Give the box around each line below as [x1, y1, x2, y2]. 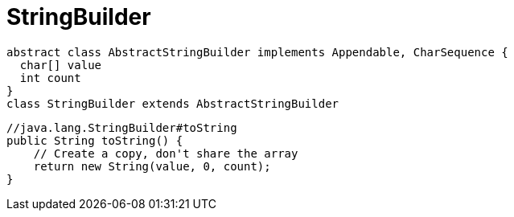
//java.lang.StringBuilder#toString [6, 121, 237, 134]
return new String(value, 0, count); [33, 159, 271, 173]
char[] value [19, 58, 102, 72]
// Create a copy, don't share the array [33, 146, 298, 160]
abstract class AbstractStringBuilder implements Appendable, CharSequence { [6, 45, 508, 59]
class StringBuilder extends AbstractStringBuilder [6, 96, 339, 110]
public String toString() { [6, 133, 183, 147]
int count [19, 71, 81, 84]
